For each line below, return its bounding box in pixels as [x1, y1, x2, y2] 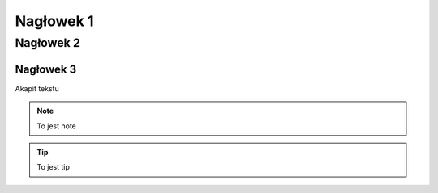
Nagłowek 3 [15, 62, 77, 76]
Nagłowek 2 [15, 36, 81, 50]
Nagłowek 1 [15, 12, 94, 30]
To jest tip [36, 162, 71, 172]
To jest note [36, 121, 77, 131]
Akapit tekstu [15, 83, 60, 93]
